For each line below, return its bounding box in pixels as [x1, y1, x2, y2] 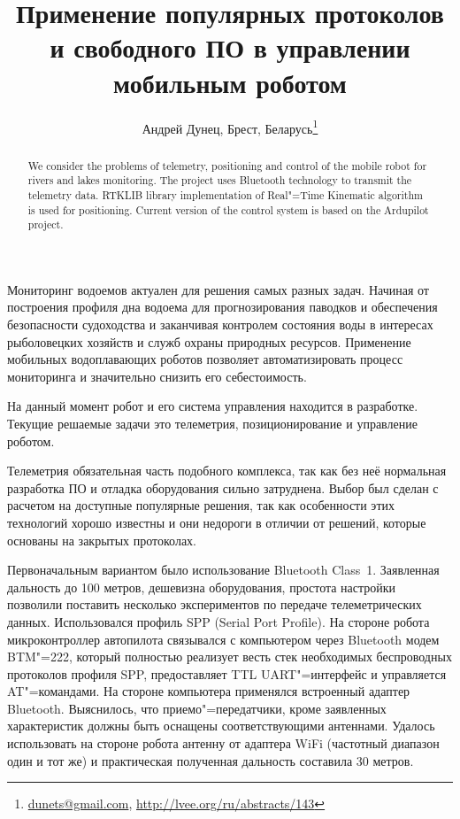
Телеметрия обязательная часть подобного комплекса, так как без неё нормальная [7, 461, 447, 480]
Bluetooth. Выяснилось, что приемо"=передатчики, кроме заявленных [7, 699, 387, 717]
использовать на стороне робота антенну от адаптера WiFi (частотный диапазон [7, 734, 440, 753]
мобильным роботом [113, 64, 347, 100]
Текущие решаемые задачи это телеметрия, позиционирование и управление [7, 413, 418, 432]
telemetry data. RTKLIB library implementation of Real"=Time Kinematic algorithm [27, 187, 423, 202]
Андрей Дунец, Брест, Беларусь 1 [142, 116, 318, 137]
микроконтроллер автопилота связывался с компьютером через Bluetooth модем [7, 630, 440, 648]
